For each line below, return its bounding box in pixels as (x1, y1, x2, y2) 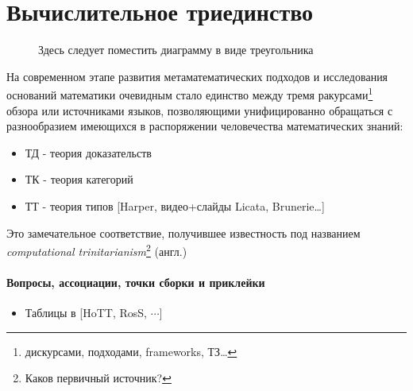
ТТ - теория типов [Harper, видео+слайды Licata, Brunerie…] (25, 197, 325, 214)
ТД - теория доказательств (25, 144, 152, 161)
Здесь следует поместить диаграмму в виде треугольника (38, 41, 314, 58)
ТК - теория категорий (25, 171, 133, 188)
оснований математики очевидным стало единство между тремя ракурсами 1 (6, 84, 373, 103)
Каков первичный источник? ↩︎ (25, 370, 172, 386)
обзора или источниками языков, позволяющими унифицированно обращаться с (6, 102, 393, 118)
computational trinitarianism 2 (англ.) (6, 241, 187, 259)
